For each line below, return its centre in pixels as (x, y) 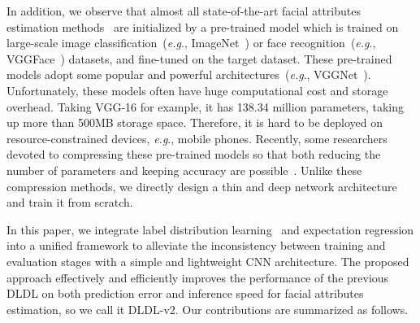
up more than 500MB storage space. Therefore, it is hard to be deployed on (195, 122)
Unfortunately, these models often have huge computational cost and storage (197, 90)
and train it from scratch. (70, 202)
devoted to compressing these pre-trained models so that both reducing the (194, 154)
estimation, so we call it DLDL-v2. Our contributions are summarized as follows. (208, 309)
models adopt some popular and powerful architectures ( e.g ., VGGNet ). (189, 74)
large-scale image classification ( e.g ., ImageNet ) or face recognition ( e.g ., (191, 43)
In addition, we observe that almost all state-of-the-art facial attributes (184, 11)
